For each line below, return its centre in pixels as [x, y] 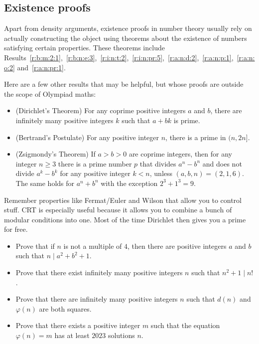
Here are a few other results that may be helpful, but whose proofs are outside [124, 84]
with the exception [129, 183]
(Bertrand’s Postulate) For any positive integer [87, 137]
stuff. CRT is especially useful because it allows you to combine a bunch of [118, 210]
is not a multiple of [93, 246]
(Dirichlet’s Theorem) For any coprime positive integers [101, 110]
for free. [16, 229]
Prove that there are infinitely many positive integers [97, 299]
